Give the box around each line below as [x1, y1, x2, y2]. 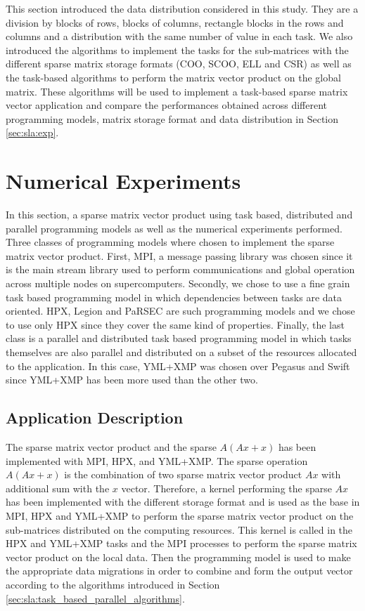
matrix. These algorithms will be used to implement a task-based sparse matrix [6, 84, 348, 98]
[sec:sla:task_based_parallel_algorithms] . [6, 591, 185, 605]
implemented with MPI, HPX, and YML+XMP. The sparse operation [6, 453, 308, 468]
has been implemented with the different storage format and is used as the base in [6, 494, 360, 509]
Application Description [6, 407, 184, 428]
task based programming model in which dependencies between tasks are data [6, 289, 342, 304]
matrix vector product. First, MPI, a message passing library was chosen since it [6, 248, 353, 263]
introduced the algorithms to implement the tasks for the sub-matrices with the [6, 42, 349, 57]
